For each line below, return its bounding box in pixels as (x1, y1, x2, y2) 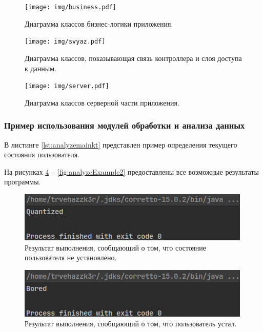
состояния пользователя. (4, 149, 80, 160)
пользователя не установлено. (25, 252, 117, 263)
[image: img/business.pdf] (25, 4, 116, 11)
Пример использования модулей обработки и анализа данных (4, 119, 245, 132)
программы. (4, 176, 41, 187)
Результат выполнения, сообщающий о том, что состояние (25, 242, 207, 253)
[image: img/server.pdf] (25, 82, 109, 90)
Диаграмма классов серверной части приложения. (25, 97, 179, 108)
